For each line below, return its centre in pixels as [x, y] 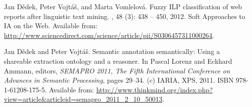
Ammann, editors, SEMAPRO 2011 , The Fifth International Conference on [117, 70]
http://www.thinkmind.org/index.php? [155, 89]
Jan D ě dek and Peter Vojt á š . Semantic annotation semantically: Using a [112, 51]
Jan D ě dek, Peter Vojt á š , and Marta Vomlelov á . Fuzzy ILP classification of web [123, 6]
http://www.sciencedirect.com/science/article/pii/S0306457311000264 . [109, 35]
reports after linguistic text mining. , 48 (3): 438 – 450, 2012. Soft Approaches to [125, 16]
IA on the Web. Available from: [51, 26]
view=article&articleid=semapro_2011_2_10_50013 [83, 99]
